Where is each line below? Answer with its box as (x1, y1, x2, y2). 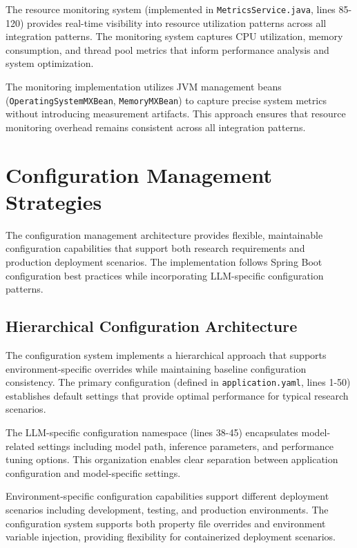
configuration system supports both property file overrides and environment (6, 516, 326, 530)
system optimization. (6, 56, 94, 70)
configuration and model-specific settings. (6, 465, 181, 480)
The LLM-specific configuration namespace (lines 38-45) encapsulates (6, 424, 298, 439)
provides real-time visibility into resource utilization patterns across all (27, 15, 327, 30)
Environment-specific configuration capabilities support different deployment (6, 489, 329, 503)
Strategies (6, 187, 102, 215)
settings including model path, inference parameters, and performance (37, 438, 334, 453)
